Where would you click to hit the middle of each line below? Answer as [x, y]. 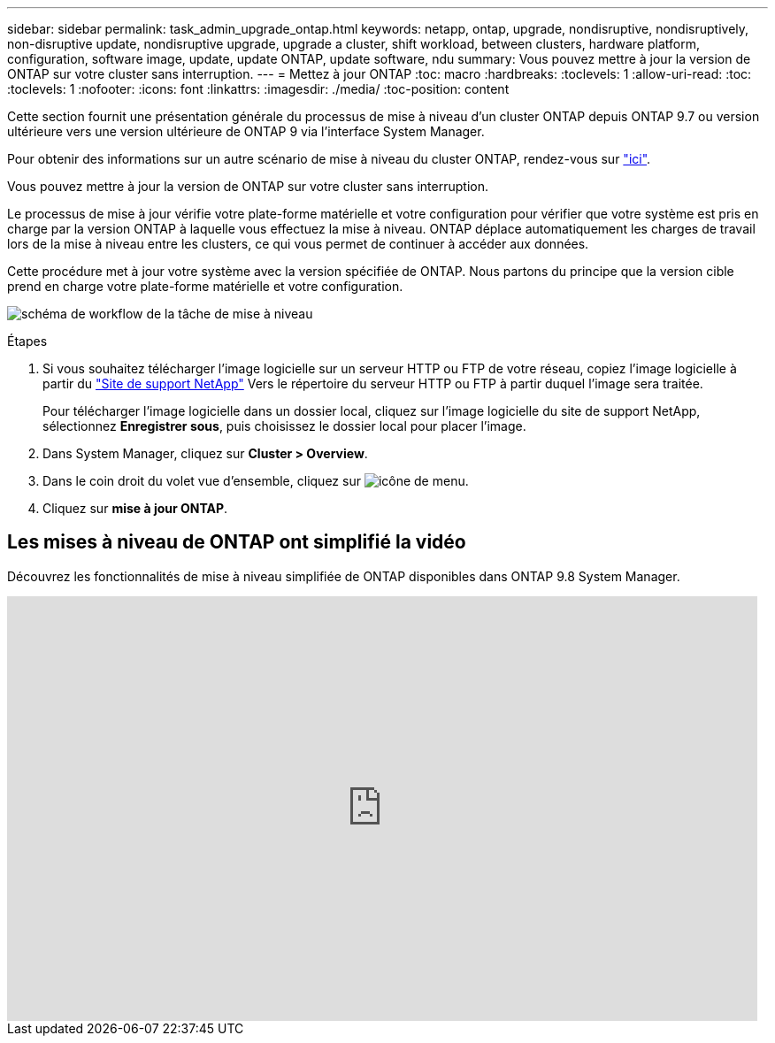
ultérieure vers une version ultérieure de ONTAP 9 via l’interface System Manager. [246, 131]
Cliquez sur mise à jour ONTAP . [135, 508]
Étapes [27, 341]
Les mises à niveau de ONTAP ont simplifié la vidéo [237, 542]
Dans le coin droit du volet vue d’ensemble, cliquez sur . [256, 481]
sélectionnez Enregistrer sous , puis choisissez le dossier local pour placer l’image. [284, 426]
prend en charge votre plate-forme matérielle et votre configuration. [205, 286]
